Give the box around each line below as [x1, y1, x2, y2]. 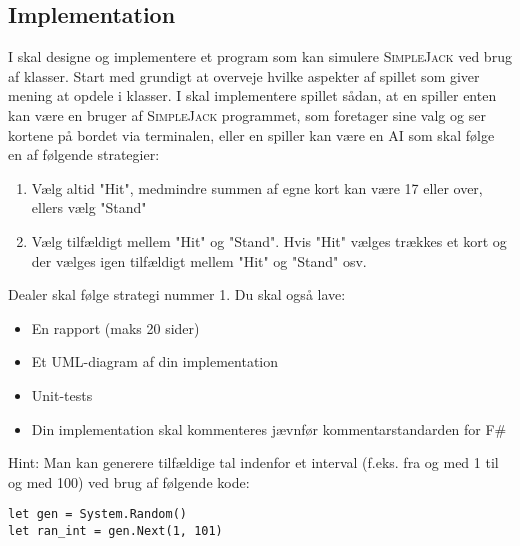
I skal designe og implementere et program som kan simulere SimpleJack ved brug [8, 46, 512, 67]
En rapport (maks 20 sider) [31, 317, 200, 338]
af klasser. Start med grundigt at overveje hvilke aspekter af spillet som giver [8, 65, 480, 86]
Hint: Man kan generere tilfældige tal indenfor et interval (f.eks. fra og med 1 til [8, 452, 499, 473]
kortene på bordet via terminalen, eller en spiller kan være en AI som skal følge [8, 124, 495, 145]
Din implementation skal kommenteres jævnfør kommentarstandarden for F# [31, 418, 507, 439]
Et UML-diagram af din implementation [31, 351, 279, 372]
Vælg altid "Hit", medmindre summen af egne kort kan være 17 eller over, [31, 177, 483, 198]
